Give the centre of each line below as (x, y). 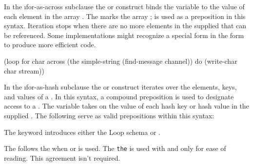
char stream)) (24, 70)
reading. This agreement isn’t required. (62, 157)
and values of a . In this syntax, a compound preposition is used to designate (119, 96)
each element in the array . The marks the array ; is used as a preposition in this (125, 16)
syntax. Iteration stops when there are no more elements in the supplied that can (125, 26)
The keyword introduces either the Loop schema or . (82, 132)
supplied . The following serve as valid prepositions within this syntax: (109, 115)
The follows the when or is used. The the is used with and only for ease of (115, 148)
